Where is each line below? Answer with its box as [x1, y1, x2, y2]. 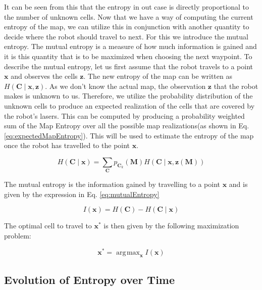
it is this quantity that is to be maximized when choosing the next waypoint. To [4, 51, 252, 61]
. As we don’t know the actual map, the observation [45, 80, 206, 91]
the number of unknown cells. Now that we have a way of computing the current [4, 11, 253, 22]
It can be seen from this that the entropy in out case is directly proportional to [4, 2, 249, 12]
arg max [116, 249, 140, 256]
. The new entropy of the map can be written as [83, 71, 232, 81]
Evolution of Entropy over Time [4, 271, 175, 287]
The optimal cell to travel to [4, 220, 92, 231]
